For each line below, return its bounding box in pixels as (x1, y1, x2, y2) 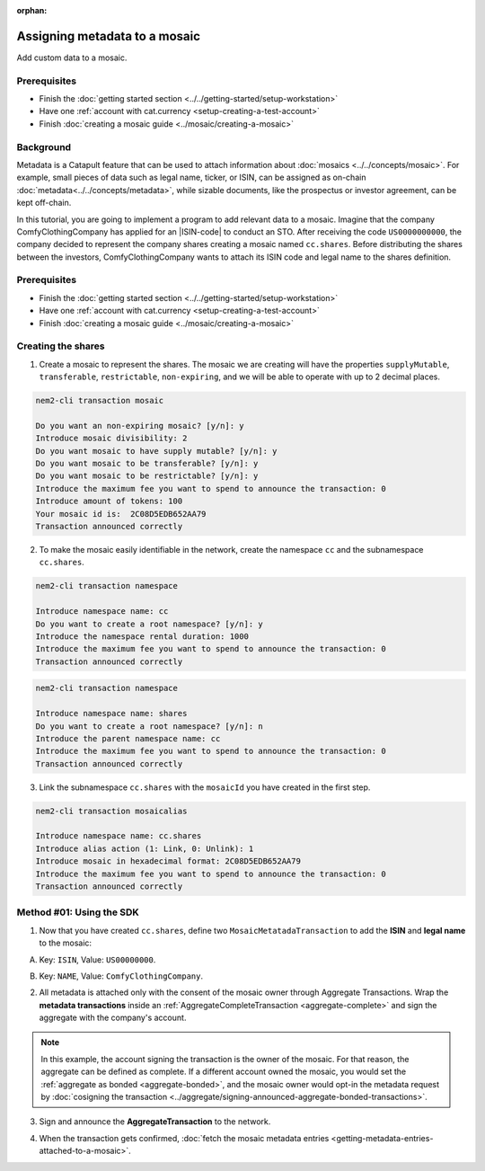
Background (16, 140, 72, 153)
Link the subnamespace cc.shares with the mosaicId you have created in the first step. (39, 782, 371, 793)
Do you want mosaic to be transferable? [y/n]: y (35, 458, 259, 469)
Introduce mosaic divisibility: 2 (35, 433, 188, 444)
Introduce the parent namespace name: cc (35, 733, 221, 743)
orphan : (16, 5, 48, 15)
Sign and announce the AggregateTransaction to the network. (39, 1116, 271, 1127)
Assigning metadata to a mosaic (16, 28, 201, 44)
